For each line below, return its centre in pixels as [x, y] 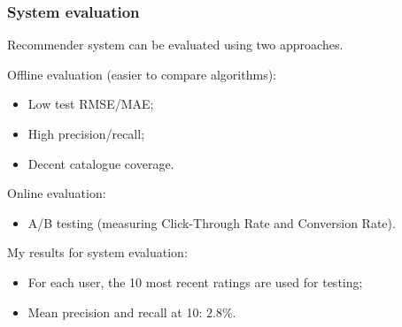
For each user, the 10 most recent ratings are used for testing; [195, 281]
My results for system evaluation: [97, 252]
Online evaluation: [57, 193]
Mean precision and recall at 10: [115, 312]
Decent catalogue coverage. [101, 163]
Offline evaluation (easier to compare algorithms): [142, 74]
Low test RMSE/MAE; [91, 104]
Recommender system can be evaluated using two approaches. [175, 45]
